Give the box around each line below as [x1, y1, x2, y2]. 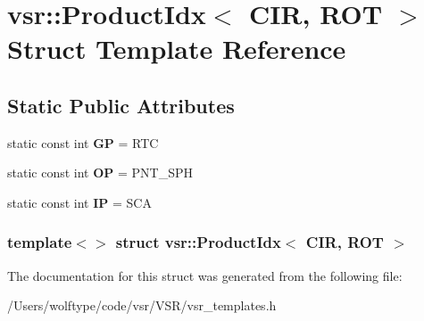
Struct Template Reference [7, 30, 346, 67]
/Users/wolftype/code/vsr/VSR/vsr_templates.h [7, 296, 277, 315]
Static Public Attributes [7, 91, 235, 119]
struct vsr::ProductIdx [115, 231, 281, 253]
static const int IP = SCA [7, 193, 152, 211]
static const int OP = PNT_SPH [7, 163, 193, 182]
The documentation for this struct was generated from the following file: [7, 266, 403, 284]
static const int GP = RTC [7, 133, 159, 152]
